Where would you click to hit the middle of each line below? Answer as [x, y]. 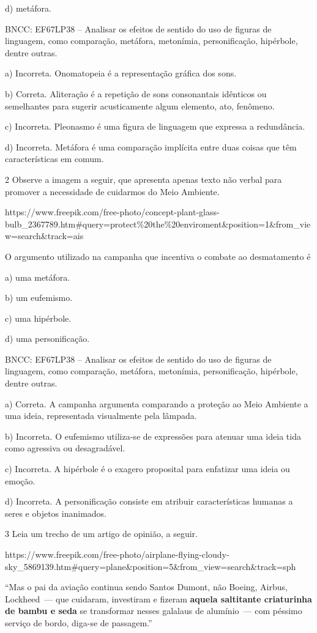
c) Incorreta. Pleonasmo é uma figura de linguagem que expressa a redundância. [155, 126]
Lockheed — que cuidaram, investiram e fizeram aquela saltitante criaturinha [158, 598]
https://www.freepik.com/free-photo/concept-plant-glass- [112, 212]
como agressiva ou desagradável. [65, 448]
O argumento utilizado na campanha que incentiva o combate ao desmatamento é [158, 256]
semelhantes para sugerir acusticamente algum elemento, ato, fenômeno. [140, 105]
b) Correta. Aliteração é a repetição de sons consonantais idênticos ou [136, 93]
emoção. [20, 480]
